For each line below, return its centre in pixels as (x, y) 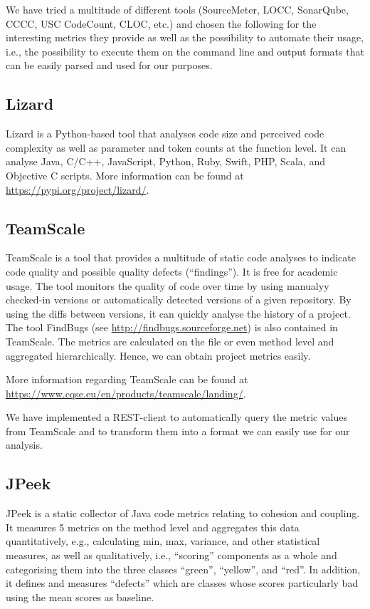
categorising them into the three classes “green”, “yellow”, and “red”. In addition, (183, 569)
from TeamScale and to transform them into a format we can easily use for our (178, 431)
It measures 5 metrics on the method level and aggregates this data (153, 527)
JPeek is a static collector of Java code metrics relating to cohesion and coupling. (183, 513)
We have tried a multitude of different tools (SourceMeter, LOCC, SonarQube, (177, 9)
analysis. (24, 445)
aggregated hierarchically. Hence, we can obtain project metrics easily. (158, 355)
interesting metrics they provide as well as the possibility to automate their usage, (185, 37)
